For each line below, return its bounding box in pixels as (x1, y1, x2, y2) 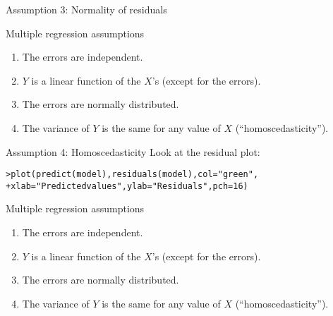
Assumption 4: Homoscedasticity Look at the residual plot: (6, 144, 260, 159)
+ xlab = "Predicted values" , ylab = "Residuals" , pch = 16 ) (6, 181, 248, 191)
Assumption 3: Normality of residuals (6, 2, 167, 16)
